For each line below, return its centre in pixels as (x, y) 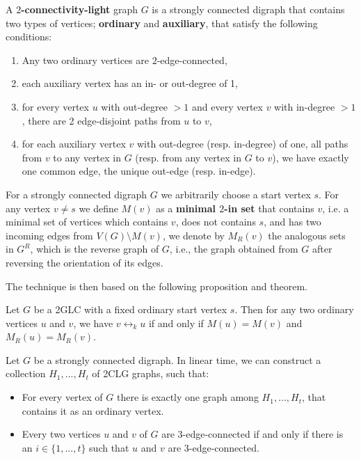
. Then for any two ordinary (294, 309)
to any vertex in (87, 157)
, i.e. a (336, 208)
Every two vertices (61, 434)
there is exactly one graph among (187, 397)
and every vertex (227, 106)
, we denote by (193, 235)
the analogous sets (307, 235)
